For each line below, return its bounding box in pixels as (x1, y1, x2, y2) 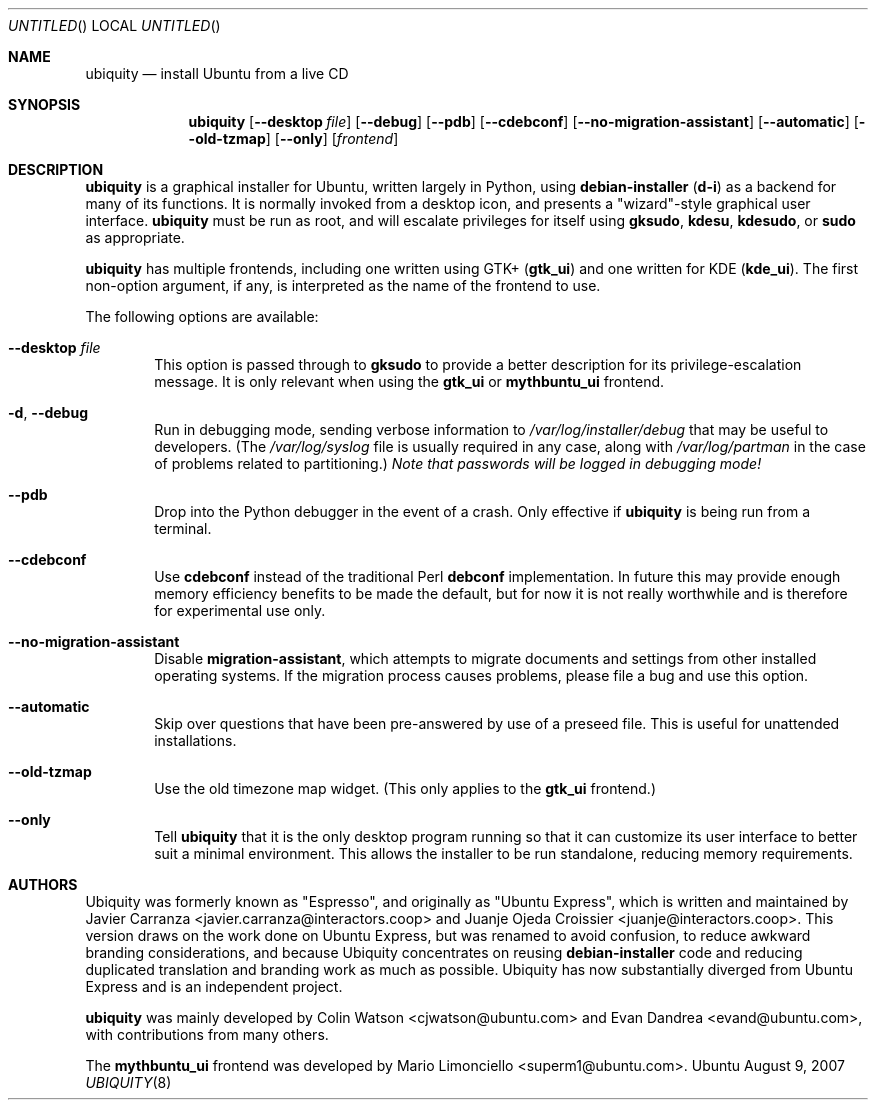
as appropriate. (85, 229, 185, 246)
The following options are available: (85, 308, 319, 325)
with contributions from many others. (85, 1026, 329, 1043)
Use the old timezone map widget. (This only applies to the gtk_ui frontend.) (154, 780, 656, 797)
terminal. (154, 520, 212, 537)
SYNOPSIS (8, 96, 81, 113)
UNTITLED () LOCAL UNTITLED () (8, 17, 221, 34)
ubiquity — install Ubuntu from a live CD (85, 65, 349, 82)
